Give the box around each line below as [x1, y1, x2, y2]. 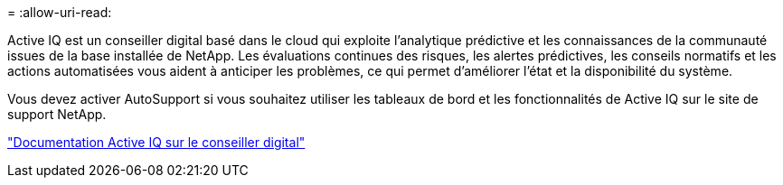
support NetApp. [7, 106, 107, 122]
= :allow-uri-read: [7, 5, 112, 20]
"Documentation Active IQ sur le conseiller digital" [7, 134, 306, 150]
